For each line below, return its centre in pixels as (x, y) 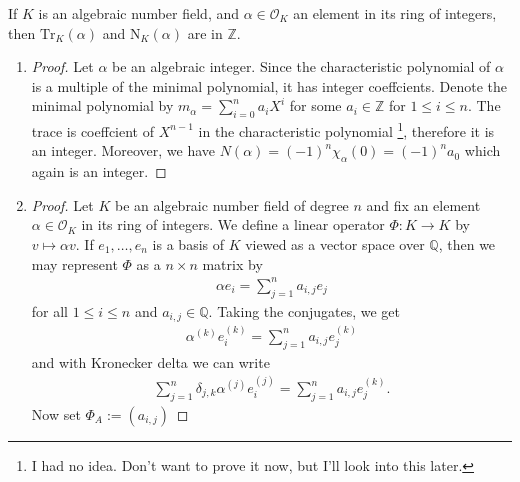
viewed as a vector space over (335, 244)
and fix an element (423, 204)
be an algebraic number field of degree (231, 204)
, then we (467, 244)
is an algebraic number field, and (139, 13)
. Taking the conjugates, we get (304, 310)
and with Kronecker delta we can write (150, 361)
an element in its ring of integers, (395, 13)
